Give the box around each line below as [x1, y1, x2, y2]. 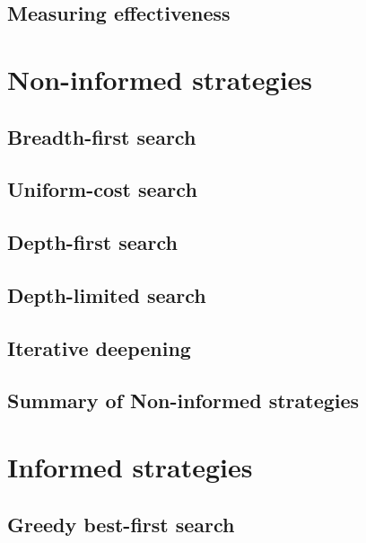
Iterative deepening [7, 334, 191, 361]
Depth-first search [7, 228, 178, 256]
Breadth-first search [7, 122, 196, 150]
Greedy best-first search [7, 510, 235, 538]
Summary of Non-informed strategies [7, 387, 360, 414]
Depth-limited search [7, 280, 206, 308]
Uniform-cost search [7, 175, 197, 203]
